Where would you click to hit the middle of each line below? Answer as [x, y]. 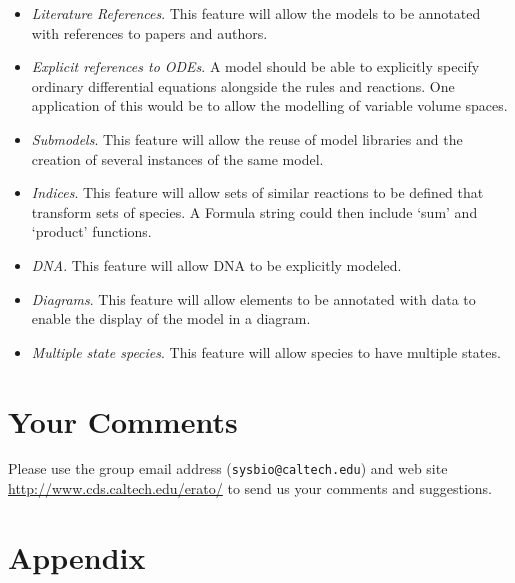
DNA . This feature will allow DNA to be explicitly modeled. [216, 264]
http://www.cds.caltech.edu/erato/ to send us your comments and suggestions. [250, 488]
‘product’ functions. [91, 231]
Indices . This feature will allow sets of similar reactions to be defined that [257, 192]
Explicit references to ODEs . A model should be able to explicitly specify [255, 66]
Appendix [77, 556]
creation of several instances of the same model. [177, 158]
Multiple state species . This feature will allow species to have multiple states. [266, 351]
